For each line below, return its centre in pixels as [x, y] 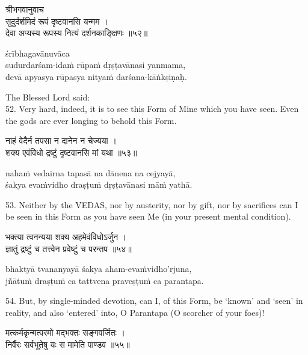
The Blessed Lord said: [48, 97]
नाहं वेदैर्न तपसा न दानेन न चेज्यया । [61, 140]
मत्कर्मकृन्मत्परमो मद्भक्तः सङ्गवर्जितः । [66, 332]
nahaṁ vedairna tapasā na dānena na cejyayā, [91, 172]
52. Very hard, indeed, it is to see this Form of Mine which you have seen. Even [152, 109]
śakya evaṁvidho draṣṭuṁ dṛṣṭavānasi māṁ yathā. [99, 184]
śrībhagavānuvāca [38, 53]
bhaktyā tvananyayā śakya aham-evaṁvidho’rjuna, [99, 269]
